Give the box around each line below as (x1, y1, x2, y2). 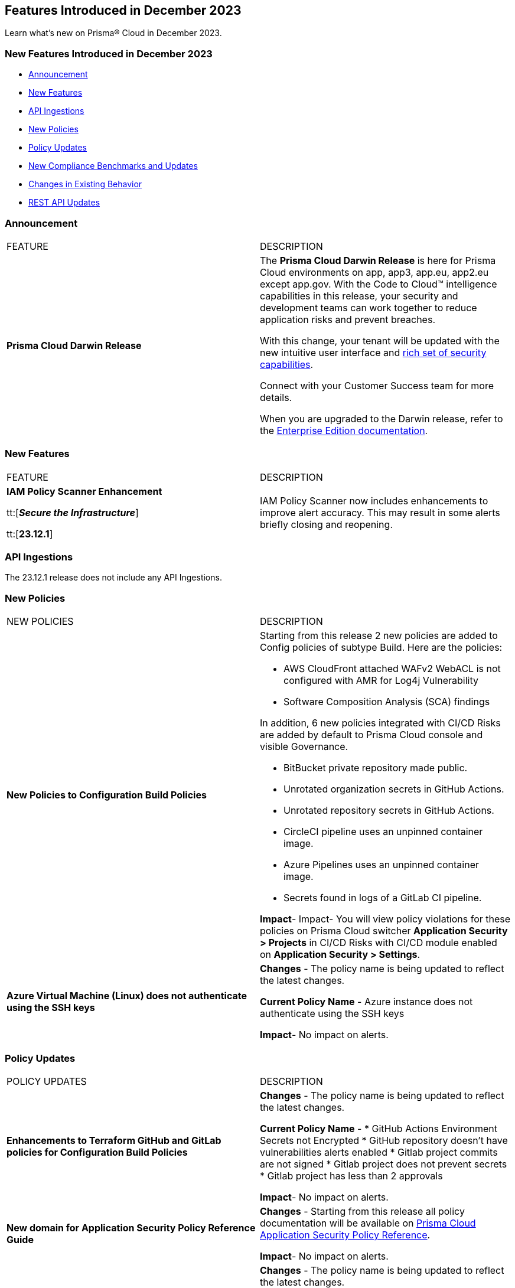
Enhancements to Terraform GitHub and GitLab (6, 1134, 221, 1146)
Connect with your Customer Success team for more (260, 379, 494, 392)
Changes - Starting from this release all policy (260, 1205, 465, 1217)
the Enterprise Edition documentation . (260, 424, 428, 436)
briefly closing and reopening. (260, 518, 393, 530)
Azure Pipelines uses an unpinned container (283, 859, 480, 871)
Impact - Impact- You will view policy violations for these (260, 913, 511, 925)
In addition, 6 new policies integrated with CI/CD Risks (260, 717, 501, 729)
